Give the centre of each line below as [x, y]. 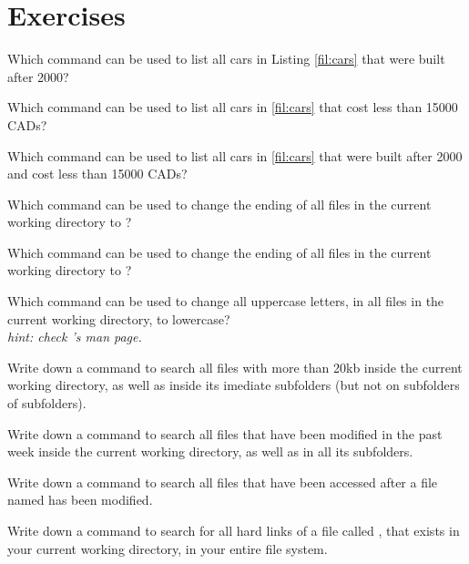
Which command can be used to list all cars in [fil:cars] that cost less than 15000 [233, 107]
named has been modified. [80, 500]
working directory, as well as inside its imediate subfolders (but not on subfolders [234, 385]
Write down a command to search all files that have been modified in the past [225, 433]
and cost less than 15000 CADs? [97, 174]
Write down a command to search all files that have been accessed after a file [223, 482]
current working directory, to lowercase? [119, 318]
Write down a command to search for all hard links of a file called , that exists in [234, 530]
